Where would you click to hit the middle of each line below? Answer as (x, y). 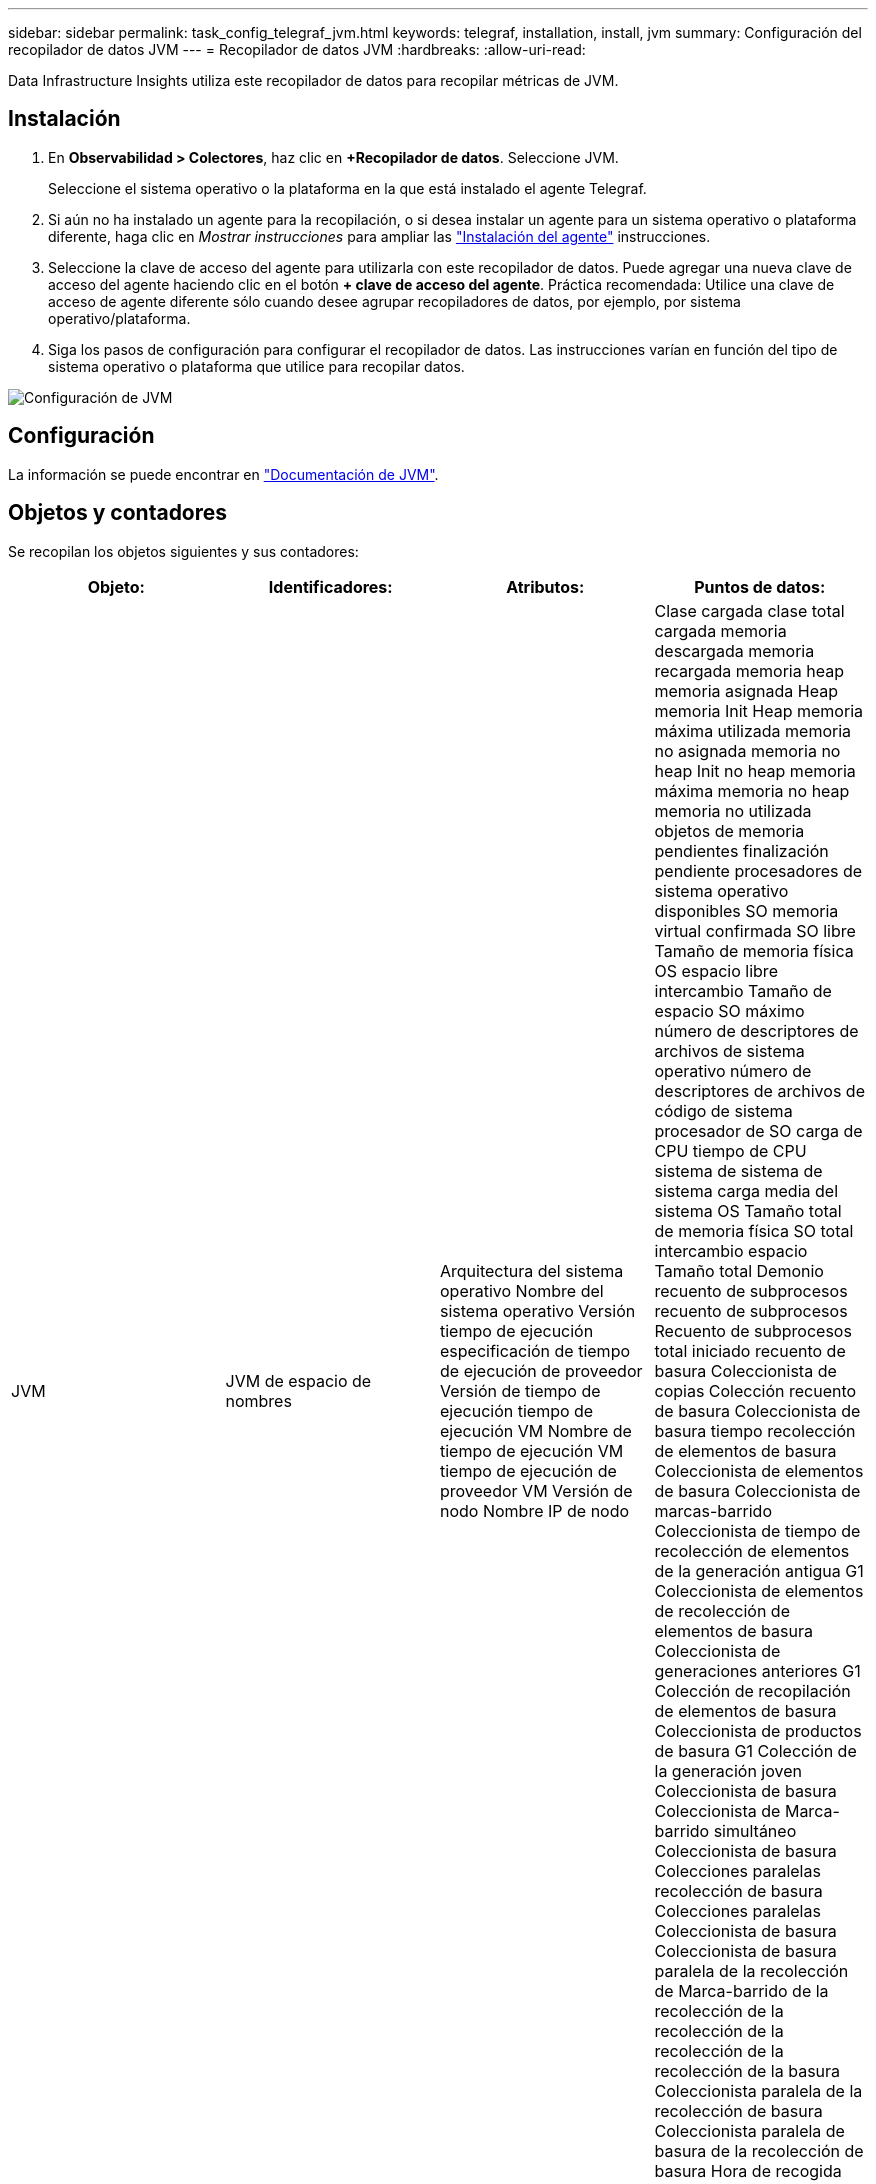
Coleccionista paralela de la (758, 2090)
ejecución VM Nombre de (536, 1430)
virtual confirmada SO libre (755, 930)
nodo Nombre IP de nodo (535, 1510)
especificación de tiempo (535, 1350)
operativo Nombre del (522, 1290)
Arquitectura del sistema (532, 1270)
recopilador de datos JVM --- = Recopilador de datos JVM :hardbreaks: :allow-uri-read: (297, 49)
